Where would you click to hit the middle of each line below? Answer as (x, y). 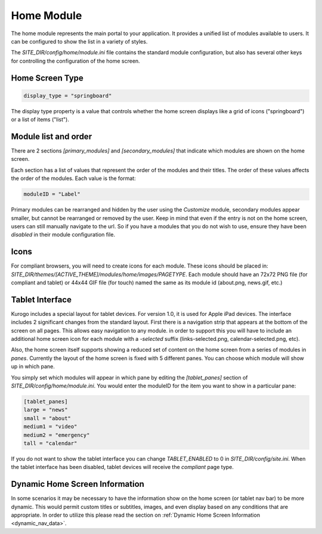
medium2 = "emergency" (57, 435)
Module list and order (52, 136)
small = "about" (47, 418)
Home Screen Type (47, 78)
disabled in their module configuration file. (63, 235)
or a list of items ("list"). (40, 120)
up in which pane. (33, 367)
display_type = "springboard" (68, 96)
